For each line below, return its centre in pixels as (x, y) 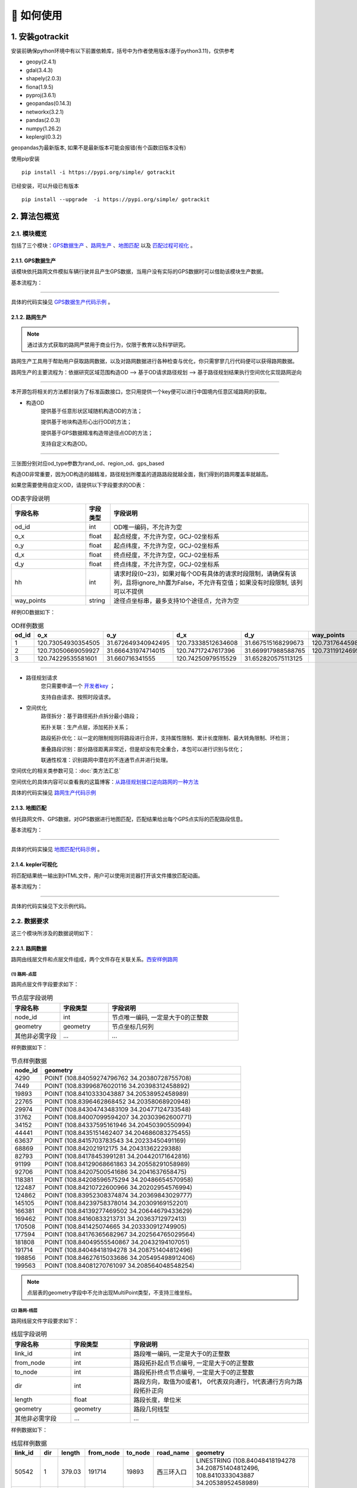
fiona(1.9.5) (40, 87)
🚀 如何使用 (37, 15)
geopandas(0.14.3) (48, 104)
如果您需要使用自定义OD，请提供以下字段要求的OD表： (79, 485)
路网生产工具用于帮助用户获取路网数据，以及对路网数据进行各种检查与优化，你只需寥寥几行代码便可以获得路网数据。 (154, 361)
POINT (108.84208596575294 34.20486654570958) (119, 1180)
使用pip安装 (25, 158)
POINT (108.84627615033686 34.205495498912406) (120, 1258)
